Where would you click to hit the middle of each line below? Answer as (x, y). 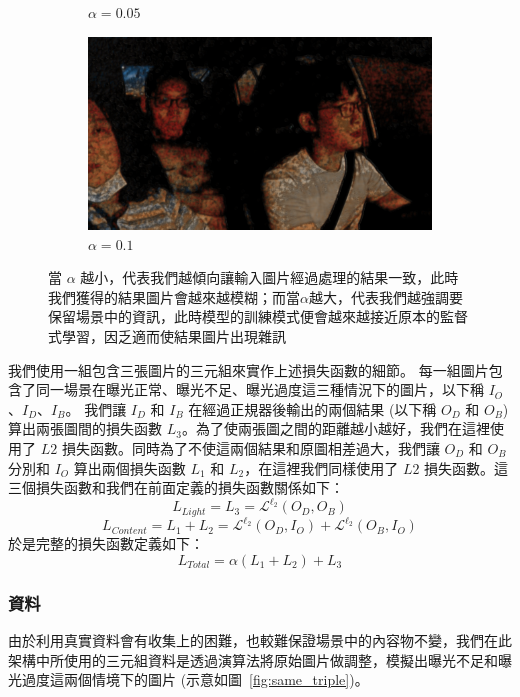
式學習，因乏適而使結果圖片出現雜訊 (167, 336)
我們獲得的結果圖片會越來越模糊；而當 (174, 296)
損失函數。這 (466, 467)
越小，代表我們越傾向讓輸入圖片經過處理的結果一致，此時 (269, 277)
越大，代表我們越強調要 (385, 296)
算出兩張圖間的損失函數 (85, 428)
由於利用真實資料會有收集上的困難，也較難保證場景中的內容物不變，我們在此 (260, 640)
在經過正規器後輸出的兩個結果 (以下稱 (312, 408)
